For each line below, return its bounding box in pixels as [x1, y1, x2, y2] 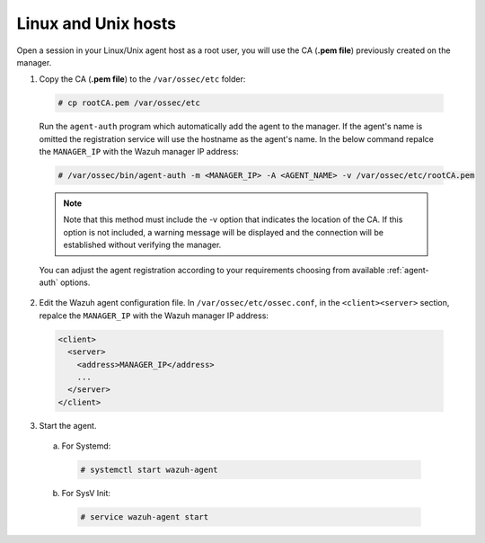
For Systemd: [61, 441, 111, 451]
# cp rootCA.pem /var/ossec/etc [57, 98, 201, 108]
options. [59, 277, 91, 288]
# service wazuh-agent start [80, 512, 209, 522]
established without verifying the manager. [63, 239, 222, 251]
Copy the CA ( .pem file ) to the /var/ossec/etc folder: [39, 74, 246, 85]
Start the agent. [39, 420, 97, 431]
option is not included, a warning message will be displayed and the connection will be [63, 227, 384, 237]
